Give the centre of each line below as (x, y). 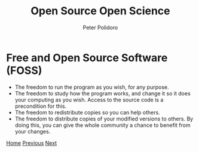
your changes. (33, 131)
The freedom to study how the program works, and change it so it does (103, 93)
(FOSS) (24, 70)
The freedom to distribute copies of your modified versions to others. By (104, 119)
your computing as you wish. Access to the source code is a (89, 100)
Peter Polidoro (100, 27)
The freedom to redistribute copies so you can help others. (87, 112)
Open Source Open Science (100, 11)
